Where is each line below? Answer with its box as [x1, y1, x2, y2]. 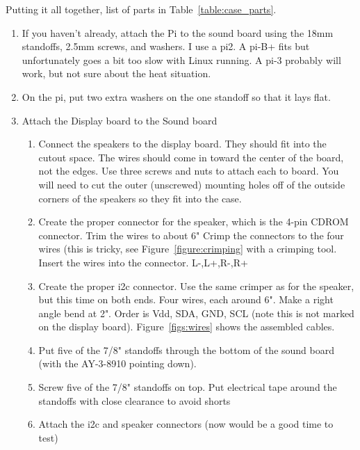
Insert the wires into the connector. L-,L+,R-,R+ [38, 255, 248, 269]
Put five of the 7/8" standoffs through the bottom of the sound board [38, 342, 334, 357]
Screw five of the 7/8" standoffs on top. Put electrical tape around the [38, 380, 337, 394]
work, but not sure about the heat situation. [22, 66, 211, 81]
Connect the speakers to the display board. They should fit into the [38, 136, 327, 151]
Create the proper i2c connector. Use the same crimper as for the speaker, [38, 278, 354, 293]
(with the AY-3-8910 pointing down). [38, 356, 197, 371]
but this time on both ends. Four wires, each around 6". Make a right [38, 292, 334, 307]
